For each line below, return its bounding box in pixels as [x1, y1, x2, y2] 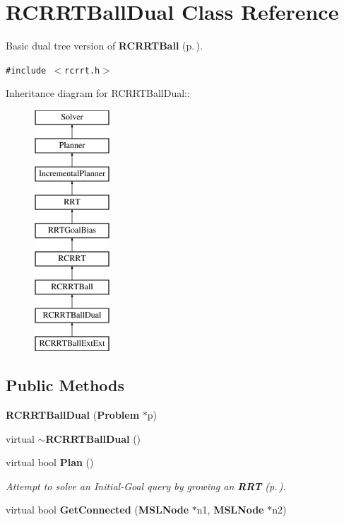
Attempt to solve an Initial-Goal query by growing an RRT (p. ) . [6, 478, 286, 493]
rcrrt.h [64, 65, 100, 76]
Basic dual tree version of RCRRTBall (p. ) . [6, 38, 203, 53]
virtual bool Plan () [6, 455, 94, 470]
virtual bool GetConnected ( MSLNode [6, 502, 189, 517]
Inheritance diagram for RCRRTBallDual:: [6, 86, 190, 100]
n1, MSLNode [196, 502, 264, 517]
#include [6, 65, 47, 76]
